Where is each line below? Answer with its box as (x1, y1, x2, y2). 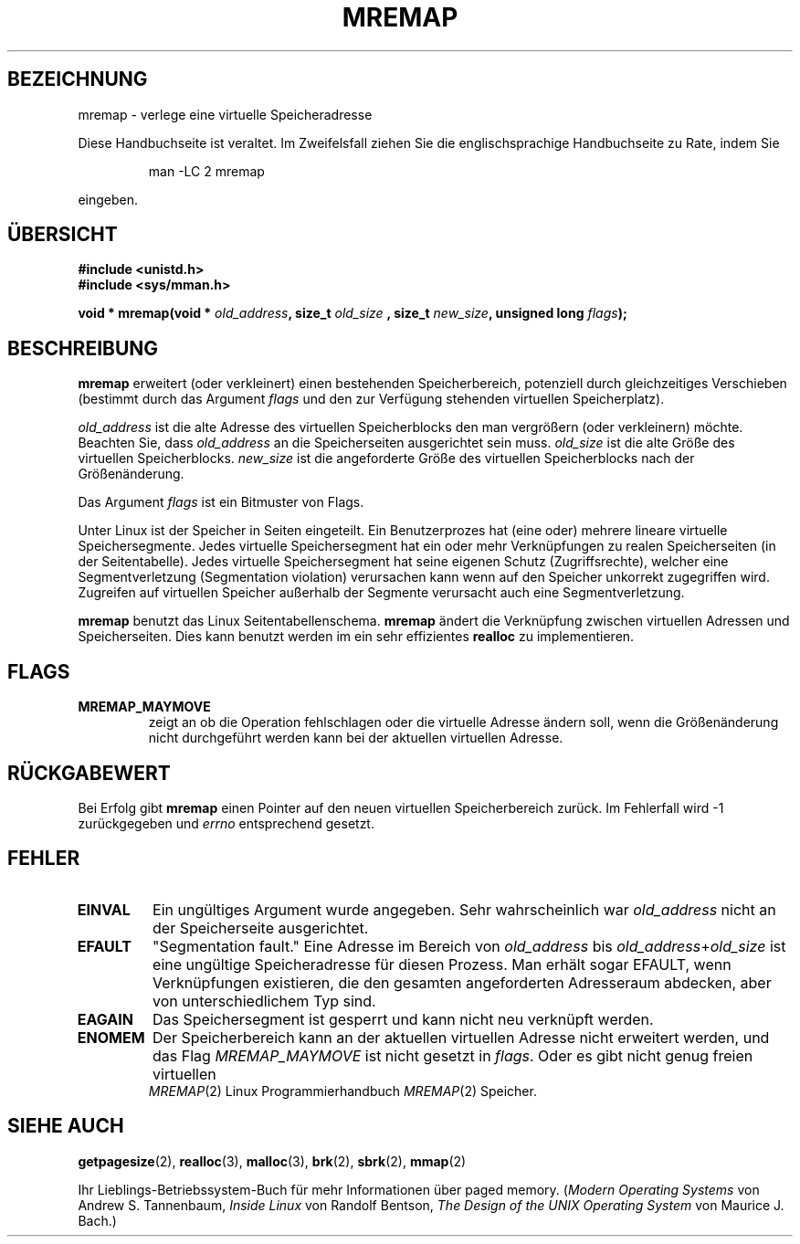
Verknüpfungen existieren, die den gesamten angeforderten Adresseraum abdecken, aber (153, 973, 772, 992)
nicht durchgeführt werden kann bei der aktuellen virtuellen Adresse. (148, 730, 563, 746)
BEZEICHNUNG (7, 68, 148, 91)
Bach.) (78, 1212, 117, 1228)
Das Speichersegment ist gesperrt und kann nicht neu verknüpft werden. (153, 1009, 654, 1028)
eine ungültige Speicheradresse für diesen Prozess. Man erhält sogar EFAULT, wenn (153, 954, 732, 974)
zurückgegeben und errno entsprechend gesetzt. (78, 815, 374, 831)
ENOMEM (77, 1028, 145, 1047)
